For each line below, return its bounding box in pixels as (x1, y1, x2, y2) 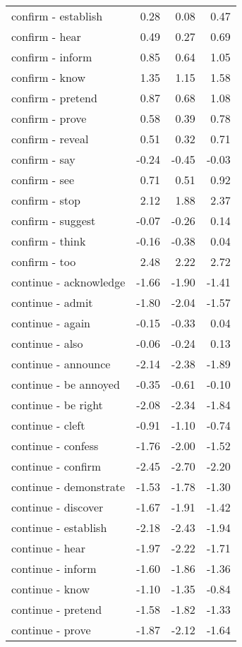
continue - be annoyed (11, 376, 120, 392)
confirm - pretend (11, 90, 97, 106)
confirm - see (11, 171, 74, 188)
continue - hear (11, 540, 85, 556)
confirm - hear (11, 28, 81, 44)
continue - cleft (11, 417, 85, 433)
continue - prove (11, 622, 91, 638)
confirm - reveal (11, 131, 89, 147)
